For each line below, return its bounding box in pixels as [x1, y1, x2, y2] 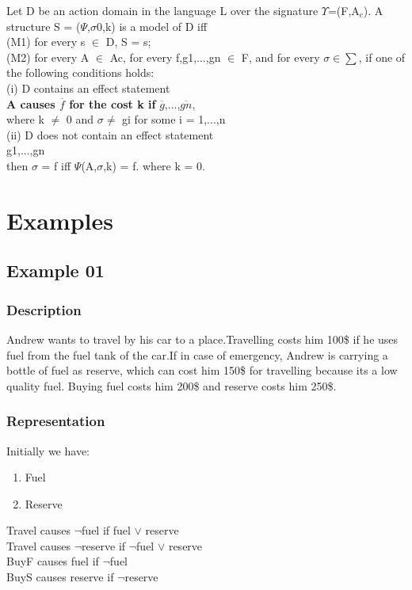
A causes [6, 95, 55, 112]
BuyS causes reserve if [6, 569, 114, 585]
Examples [6, 204, 113, 236]
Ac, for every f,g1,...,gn [109, 48, 221, 65]
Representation [6, 411, 105, 431]
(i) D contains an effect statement [6, 79, 170, 96]
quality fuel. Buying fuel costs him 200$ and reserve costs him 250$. [6, 377, 337, 394]
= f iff [41, 157, 71, 173]
